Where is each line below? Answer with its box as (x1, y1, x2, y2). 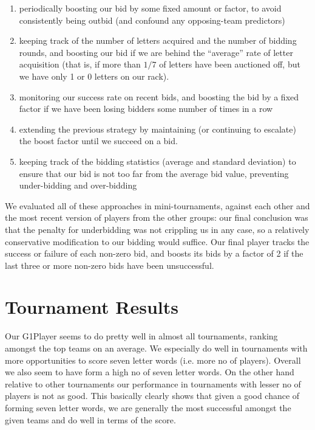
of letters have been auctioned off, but (159, 58, 300, 71)
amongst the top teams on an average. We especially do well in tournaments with (5, 342, 308, 354)
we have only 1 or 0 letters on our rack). (19, 69, 169, 82)
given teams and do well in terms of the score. (5, 413, 176, 426)
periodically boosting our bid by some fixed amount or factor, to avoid (19, 2, 282, 14)
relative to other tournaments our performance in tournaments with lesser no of (5, 377, 301, 390)
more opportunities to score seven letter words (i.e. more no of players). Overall (5, 353, 301, 366)
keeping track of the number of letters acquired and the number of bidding (19, 34, 297, 47)
